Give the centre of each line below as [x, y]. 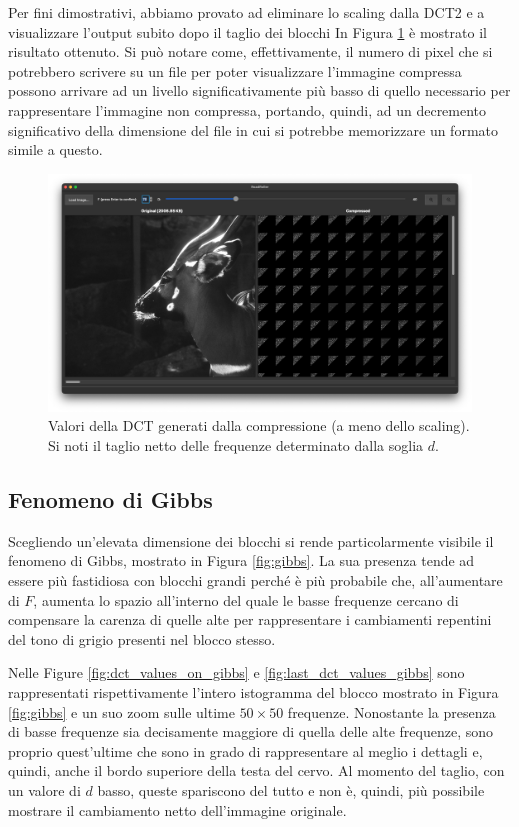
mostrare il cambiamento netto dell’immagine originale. [177, 809]
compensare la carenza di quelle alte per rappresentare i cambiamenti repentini [250, 619]
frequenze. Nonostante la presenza [391, 711]
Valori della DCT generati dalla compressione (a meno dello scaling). [259, 425]
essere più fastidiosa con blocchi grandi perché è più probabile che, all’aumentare [255, 580]
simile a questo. [55, 149]
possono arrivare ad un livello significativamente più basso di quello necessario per [259, 90]
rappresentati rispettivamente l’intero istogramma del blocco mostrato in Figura [253, 691]
